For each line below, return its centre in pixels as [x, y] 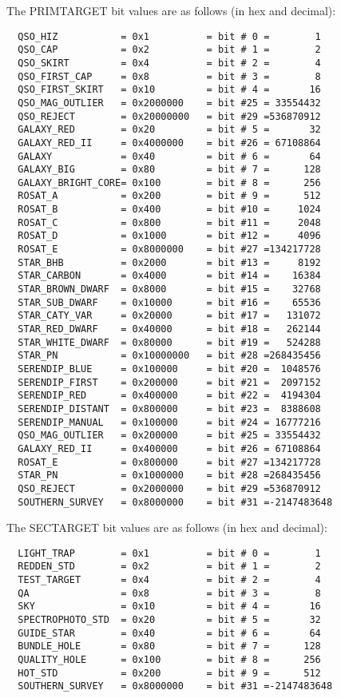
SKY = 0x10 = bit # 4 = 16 [169, 607]
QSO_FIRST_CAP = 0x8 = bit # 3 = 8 [169, 76]
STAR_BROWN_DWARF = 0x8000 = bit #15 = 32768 [169, 290]
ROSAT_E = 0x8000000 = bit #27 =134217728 [169, 250]
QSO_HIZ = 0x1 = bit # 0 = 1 [169, 36]
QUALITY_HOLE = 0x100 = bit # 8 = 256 [169, 660]
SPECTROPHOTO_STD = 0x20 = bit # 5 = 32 [169, 620]
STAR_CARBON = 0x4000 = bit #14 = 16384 [169, 276]
